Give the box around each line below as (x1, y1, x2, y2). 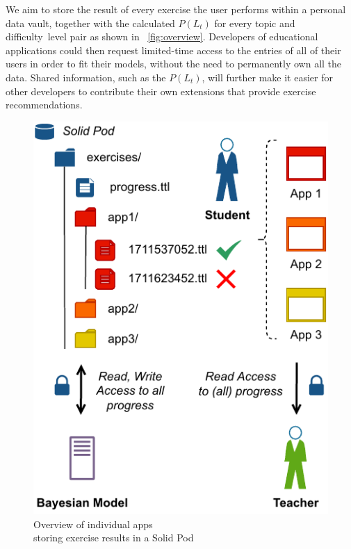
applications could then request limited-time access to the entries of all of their (6, 42, 341, 57)
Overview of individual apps (33, 516, 153, 531)
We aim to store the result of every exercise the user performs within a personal (6, 2, 346, 16)
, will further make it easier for (202, 69, 333, 84)
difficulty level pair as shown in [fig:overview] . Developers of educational (6, 29, 318, 44)
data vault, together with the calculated (6, 15, 175, 30)
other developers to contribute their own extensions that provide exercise (6, 83, 316, 98)
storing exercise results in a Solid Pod (33, 530, 194, 545)
